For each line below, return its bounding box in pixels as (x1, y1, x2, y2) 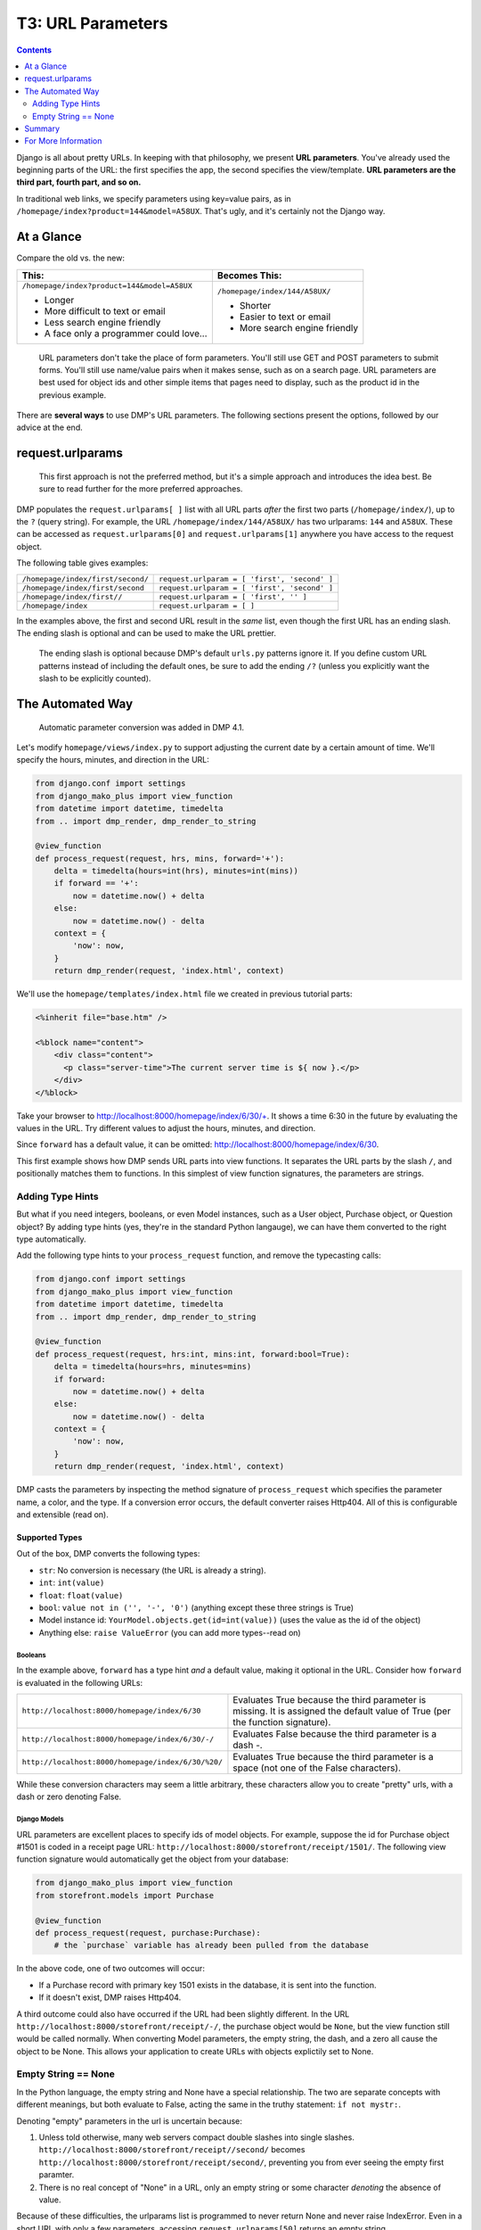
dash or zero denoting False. (16, 1791, 122, 1802)
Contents (16, 45, 53, 55)
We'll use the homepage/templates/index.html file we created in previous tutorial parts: (16, 988, 353, 999)
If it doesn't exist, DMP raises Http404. (38, 1992, 182, 2003)
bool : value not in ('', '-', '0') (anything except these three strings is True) (38, 1602, 355, 1613)
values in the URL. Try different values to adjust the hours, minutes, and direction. (16, 1122, 316, 1133)
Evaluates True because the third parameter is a (232, 1750, 434, 1763)
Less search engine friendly (44, 316, 161, 328)
